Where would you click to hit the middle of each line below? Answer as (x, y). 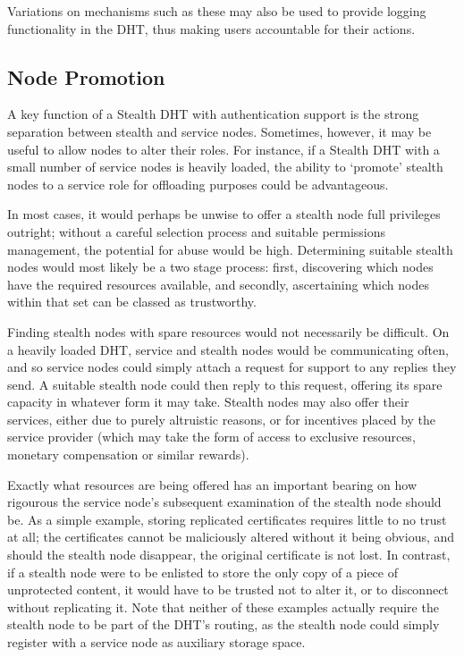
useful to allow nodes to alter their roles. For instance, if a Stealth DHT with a (224, 149)
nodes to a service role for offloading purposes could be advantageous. (198, 184)
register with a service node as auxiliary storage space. (156, 642)
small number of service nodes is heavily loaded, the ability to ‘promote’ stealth (225, 167)
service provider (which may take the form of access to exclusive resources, (211, 437)
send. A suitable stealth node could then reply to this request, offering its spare (225, 384)
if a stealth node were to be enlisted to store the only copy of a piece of (202, 572)
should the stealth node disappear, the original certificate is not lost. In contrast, (229, 555)
